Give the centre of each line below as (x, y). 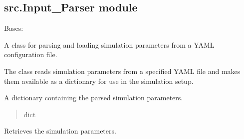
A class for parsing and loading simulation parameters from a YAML (109, 44)
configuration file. (31, 54)
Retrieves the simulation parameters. (60, 131)
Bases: (14, 28)
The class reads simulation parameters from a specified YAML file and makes (122, 71)
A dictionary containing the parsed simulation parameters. (94, 98)
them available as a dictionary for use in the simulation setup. (99, 81)
